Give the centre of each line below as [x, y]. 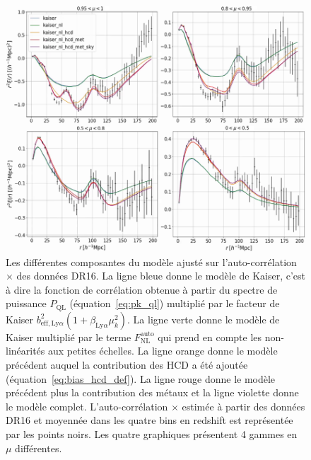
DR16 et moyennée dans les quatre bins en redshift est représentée [149, 420]
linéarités [25, 351]
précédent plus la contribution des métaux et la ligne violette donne [152, 392]
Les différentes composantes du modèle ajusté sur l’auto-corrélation [151, 261]
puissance [26, 303]
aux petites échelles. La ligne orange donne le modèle [163, 351]
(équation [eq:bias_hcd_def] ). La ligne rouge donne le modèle [141, 378]
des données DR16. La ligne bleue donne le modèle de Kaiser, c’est [161, 276]
